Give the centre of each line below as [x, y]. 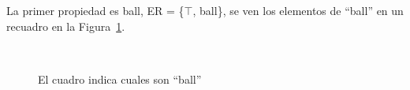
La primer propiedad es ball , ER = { [95, 10]
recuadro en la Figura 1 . [66, 26]
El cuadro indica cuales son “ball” [120, 79]
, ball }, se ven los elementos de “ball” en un [298, 10]
